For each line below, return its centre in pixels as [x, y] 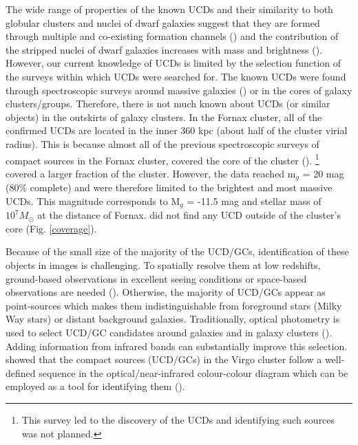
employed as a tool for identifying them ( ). [95, 386]
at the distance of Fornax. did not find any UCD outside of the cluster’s [189, 215]
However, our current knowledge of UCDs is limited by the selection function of [173, 63]
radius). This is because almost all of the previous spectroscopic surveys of [162, 143]
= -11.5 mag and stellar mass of [254, 200]
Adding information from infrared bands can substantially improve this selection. [177, 346]
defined [21, 372]
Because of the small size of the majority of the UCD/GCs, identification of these [177, 251]
